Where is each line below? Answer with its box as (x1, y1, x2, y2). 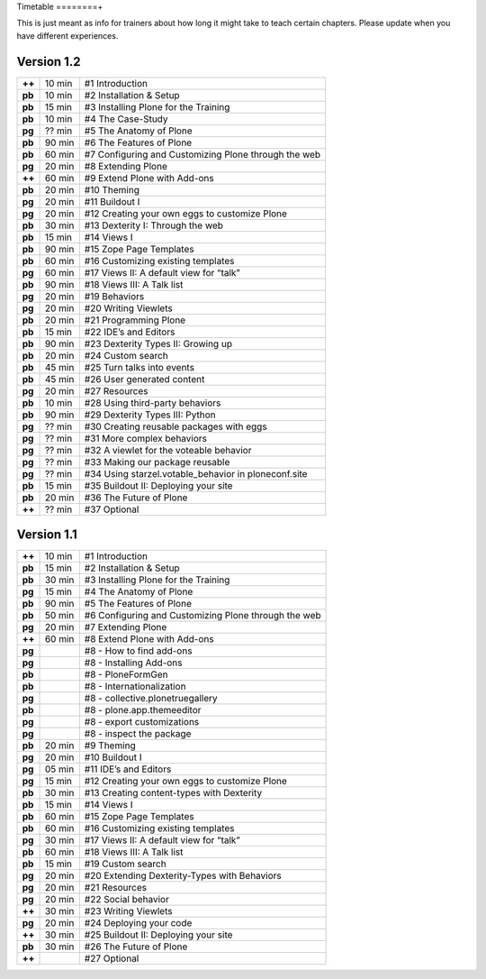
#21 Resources (84, 882, 148, 894)
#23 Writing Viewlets (84, 905, 173, 918)
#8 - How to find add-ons (84, 645, 193, 657)
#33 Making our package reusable (84, 455, 230, 468)
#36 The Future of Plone (84, 491, 188, 504)
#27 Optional (84, 952, 139, 965)
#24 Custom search (84, 349, 168, 361)
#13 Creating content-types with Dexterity (84, 787, 263, 800)
